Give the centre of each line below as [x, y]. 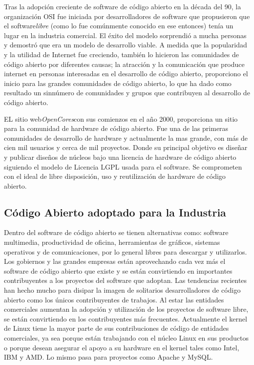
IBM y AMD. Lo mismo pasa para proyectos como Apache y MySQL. [108, 357]
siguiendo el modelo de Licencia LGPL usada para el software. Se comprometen [123, 166]
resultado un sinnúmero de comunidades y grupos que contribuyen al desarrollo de [127, 93]
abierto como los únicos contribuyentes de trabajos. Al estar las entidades [114, 299]
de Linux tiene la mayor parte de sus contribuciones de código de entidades [116, 328]
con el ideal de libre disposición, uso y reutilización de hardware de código [115, 176]
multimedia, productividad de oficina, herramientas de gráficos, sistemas [112, 242]
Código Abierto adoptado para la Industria [115, 212]
